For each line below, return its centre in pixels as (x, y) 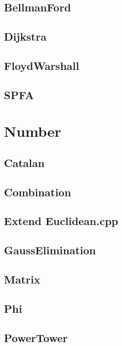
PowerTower (36, 337)
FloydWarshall (42, 65)
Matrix (22, 279)
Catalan (24, 162)
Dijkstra (25, 36)
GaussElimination (50, 250)
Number (33, 131)
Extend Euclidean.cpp (61, 221)
